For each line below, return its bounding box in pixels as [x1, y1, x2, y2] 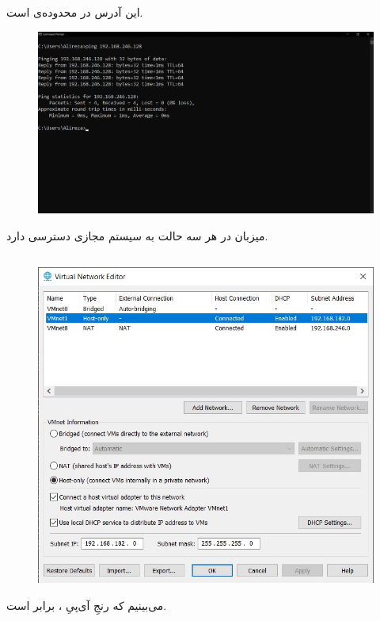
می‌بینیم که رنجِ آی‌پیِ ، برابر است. [6, 596, 167, 613]
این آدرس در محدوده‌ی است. [6, 4, 143, 20]
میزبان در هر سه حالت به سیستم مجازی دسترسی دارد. [6, 227, 268, 243]
